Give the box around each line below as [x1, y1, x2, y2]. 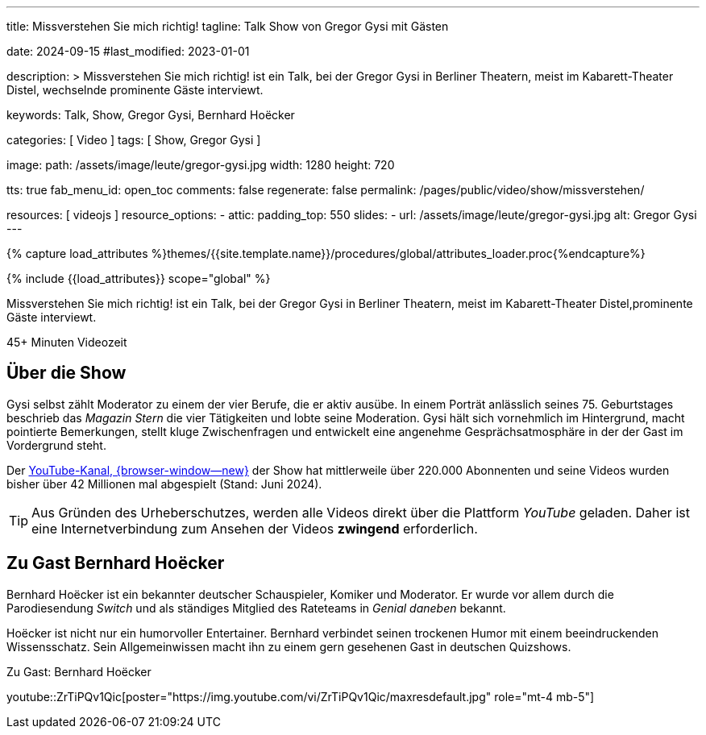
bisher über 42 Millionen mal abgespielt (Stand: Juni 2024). [6, 476, 322, 491]
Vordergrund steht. [6, 438, 106, 452]
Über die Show [6, 363, 127, 384]
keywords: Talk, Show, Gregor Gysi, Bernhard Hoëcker [6, 108, 295, 122]
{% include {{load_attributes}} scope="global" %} [6, 272, 271, 285]
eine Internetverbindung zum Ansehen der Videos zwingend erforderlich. [31, 520, 478, 537]
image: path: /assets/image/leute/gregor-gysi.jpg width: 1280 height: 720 [6, 158, 395, 172]
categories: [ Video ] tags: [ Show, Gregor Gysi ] [6, 133, 261, 147]
